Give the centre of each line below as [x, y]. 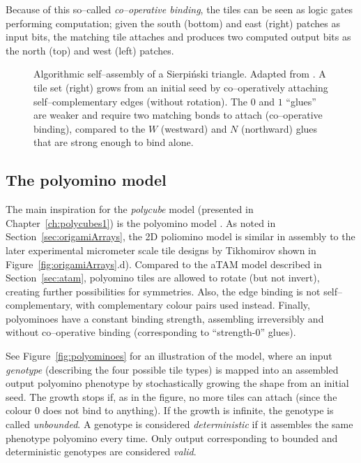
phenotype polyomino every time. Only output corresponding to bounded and [172, 438]
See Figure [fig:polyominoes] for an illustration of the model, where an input [169, 356]
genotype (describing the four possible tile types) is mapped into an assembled [172, 369]
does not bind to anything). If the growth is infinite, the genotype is [188, 410]
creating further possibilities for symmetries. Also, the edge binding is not [163, 291]
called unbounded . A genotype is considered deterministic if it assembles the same [179, 424]
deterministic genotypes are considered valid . [101, 451]
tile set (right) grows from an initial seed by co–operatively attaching [181, 87]
